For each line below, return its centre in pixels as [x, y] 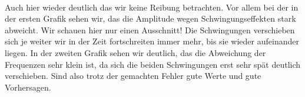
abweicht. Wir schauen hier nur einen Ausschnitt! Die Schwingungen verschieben [150, 30]
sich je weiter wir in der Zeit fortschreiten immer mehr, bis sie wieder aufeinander [152, 41]
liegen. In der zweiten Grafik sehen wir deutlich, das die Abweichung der [135, 52]
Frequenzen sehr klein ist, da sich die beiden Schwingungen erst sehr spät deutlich [153, 64]
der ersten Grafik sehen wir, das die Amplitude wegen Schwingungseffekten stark [150, 18]
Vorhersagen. [28, 87]
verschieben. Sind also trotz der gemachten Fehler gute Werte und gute [133, 76]
